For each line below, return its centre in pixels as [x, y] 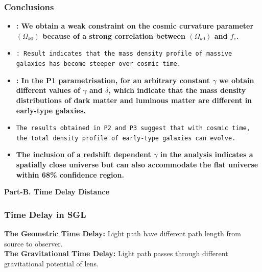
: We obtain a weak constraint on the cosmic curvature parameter [135, 26]
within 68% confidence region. [70, 174]
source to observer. [33, 243]
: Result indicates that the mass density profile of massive [124, 54]
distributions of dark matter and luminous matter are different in [134, 100]
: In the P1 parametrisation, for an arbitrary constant [113, 80]
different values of [48, 90]
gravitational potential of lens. [51, 263]
